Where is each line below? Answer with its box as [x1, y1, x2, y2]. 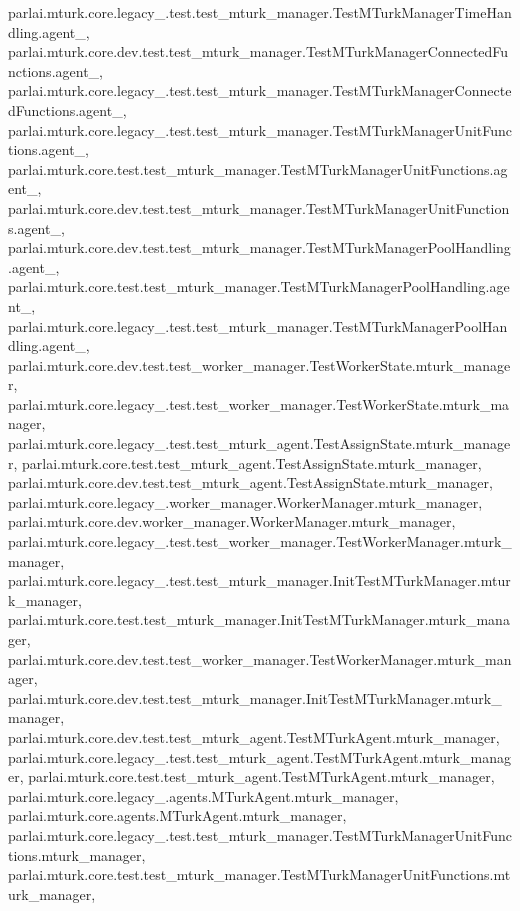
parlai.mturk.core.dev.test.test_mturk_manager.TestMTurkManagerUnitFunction [8, 197, 510, 218]
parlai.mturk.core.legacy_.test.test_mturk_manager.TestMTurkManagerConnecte [8, 80, 512, 101]
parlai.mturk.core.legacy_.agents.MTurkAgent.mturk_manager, [8, 785, 399, 806]
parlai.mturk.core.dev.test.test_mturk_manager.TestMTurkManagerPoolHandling [8, 237, 511, 258]
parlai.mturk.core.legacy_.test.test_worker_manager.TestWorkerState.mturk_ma [8, 393, 510, 414]
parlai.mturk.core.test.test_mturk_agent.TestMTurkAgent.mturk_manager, [28, 766, 495, 787]
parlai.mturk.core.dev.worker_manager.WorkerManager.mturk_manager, [8, 511, 456, 532]
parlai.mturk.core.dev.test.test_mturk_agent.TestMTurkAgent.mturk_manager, [8, 726, 500, 747]
